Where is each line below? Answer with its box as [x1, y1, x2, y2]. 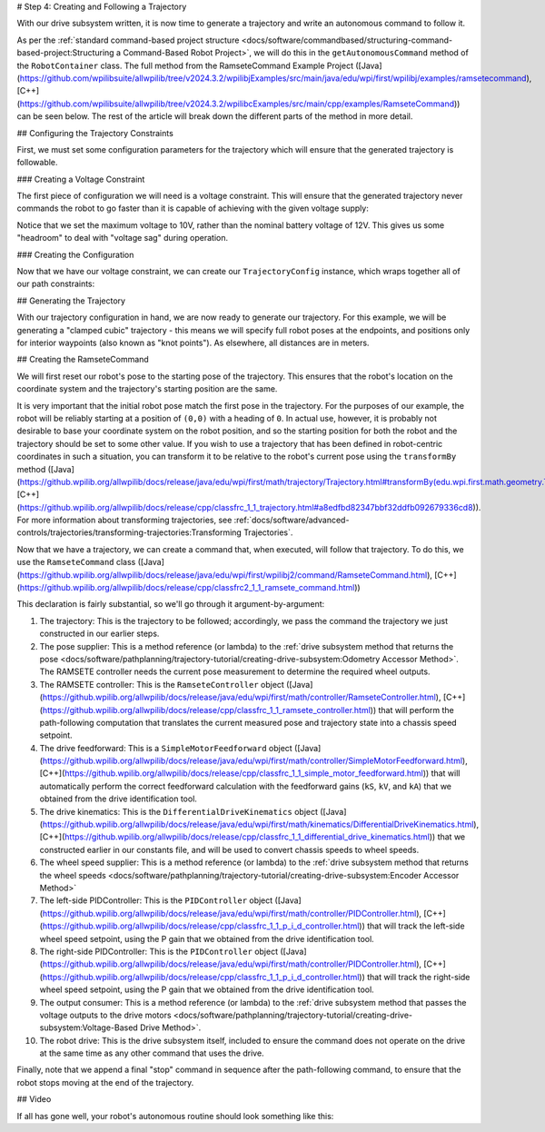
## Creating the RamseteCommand [16, 354, 149, 365]
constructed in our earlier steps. [39, 628, 160, 640]
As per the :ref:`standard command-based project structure [16, 35, 240, 45]
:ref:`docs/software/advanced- [233, 514, 350, 526]
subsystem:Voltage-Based [39, 1022, 138, 1033]
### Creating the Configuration [16, 249, 134, 260]
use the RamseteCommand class [16, 557, 136, 568]
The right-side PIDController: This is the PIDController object [39, 946, 279, 957]
